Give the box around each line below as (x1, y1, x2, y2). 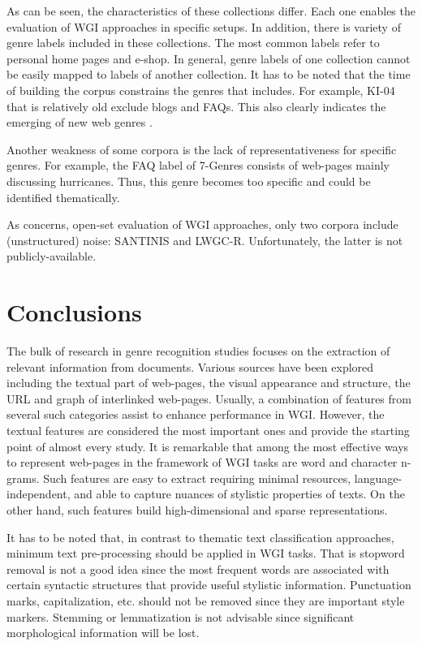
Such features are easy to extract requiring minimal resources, (43, 469, 351, 486)
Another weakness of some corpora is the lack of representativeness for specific (6, 140, 397, 157)
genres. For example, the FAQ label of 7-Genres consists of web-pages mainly (6, 157, 390, 174)
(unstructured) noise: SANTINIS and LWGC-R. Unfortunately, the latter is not (6, 231, 403, 248)
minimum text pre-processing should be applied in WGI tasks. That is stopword (6, 545, 405, 562)
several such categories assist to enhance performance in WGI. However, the (6, 406, 385, 423)
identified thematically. (6, 188, 120, 205)
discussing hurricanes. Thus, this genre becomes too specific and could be (6, 172, 371, 189)
